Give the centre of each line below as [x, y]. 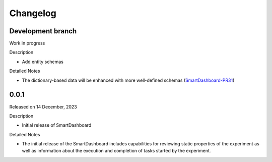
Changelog [33, 13]
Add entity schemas [43, 62]
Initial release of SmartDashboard [57, 125]
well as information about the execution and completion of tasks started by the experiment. [116, 151]
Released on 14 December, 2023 [43, 106]
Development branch [43, 31]
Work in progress [27, 43]
